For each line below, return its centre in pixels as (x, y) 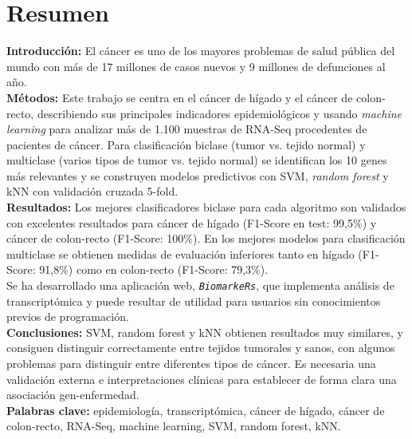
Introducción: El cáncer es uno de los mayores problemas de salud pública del (201, 51)
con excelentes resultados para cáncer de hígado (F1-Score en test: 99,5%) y (192, 222)
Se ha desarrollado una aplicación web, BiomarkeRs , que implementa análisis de (200, 285)
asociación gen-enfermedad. (73, 395)
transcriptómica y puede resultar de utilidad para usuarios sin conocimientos (194, 301)
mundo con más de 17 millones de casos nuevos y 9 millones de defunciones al (196, 66)
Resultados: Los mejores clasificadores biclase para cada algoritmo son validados (206, 207)
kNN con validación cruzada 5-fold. (92, 191)
